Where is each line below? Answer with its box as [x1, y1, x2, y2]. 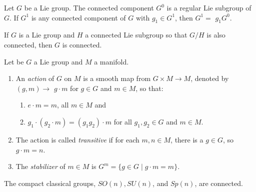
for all [113, 116, 132, 126]
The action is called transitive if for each [15, 134, 139, 144]
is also [206, 29, 225, 40]
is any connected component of [31, 12, 126, 22]
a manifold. [94, 56, 129, 66]
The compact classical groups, [4, 177, 96, 188]
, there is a [170, 134, 203, 144]
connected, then [4, 39, 52, 49]
